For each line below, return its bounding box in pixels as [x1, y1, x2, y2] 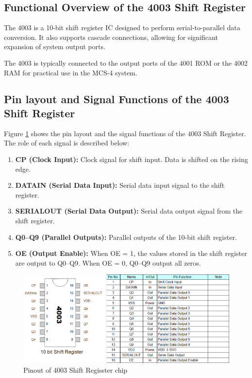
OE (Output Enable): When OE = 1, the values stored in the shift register [15, 248, 247, 258]
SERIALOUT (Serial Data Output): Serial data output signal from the [15, 206, 243, 216]
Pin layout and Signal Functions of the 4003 [4, 91, 229, 106]
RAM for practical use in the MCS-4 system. [4, 67, 137, 77]
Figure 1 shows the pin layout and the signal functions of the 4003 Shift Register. [4, 128, 246, 138]
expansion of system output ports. [4, 41, 105, 52]
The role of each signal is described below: [4, 138, 130, 148]
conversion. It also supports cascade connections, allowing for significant [4, 32, 218, 42]
